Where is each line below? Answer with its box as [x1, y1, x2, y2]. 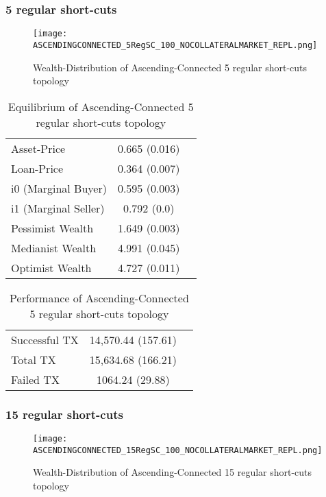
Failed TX [11, 371, 60, 387]
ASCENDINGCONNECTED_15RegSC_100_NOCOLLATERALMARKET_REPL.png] [33, 445, 323, 455]
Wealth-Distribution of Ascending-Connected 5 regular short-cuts [33, 60, 308, 74]
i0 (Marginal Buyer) [11, 180, 107, 196]
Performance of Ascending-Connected [10, 289, 189, 306]
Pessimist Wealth [11, 219, 94, 236]
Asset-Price [11, 140, 66, 156]
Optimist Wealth [11, 259, 92, 276]
